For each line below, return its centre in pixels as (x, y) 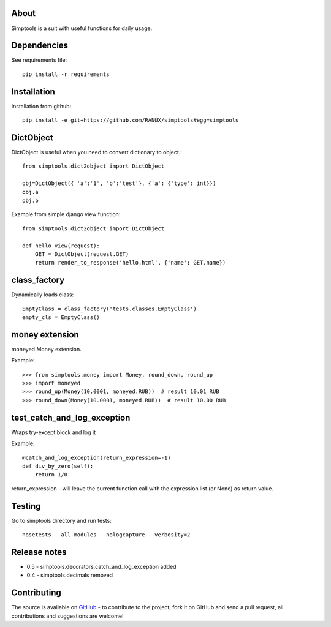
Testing (26, 506)
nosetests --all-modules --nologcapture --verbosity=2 (106, 535)
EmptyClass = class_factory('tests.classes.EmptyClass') (110, 309)
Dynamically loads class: (43, 295)
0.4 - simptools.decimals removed (70, 575)
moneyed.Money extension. (47, 349)
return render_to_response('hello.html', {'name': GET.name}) (130, 263)
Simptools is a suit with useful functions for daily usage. (82, 28)
